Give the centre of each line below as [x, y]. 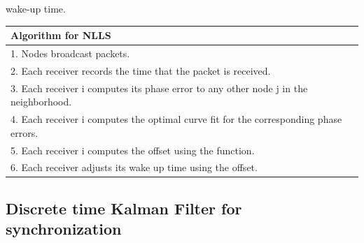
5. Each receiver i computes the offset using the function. [133, 150]
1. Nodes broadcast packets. [70, 53]
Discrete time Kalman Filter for [124, 208]
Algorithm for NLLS [61, 35]
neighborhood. [41, 102]
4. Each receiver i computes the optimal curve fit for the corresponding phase [176, 119]
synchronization [64, 229]
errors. [24, 132]
